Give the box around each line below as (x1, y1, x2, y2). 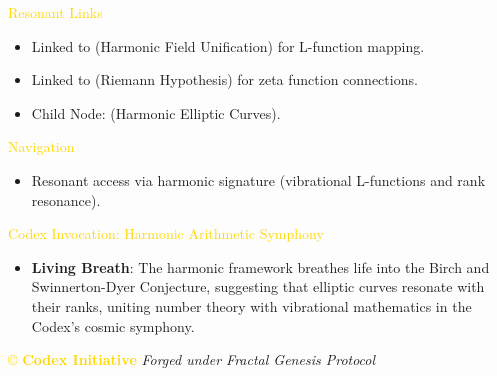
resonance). (31, 189, 101, 210)
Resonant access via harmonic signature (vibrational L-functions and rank (31, 169, 486, 190)
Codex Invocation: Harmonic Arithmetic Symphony (8, 223, 324, 244)
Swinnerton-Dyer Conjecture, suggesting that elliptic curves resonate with (31, 276, 485, 297)
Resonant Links (8, 2, 103, 22)
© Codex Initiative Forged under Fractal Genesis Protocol (8, 349, 376, 370)
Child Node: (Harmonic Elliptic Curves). (31, 102, 281, 123)
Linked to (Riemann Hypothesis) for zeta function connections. (31, 69, 418, 90)
